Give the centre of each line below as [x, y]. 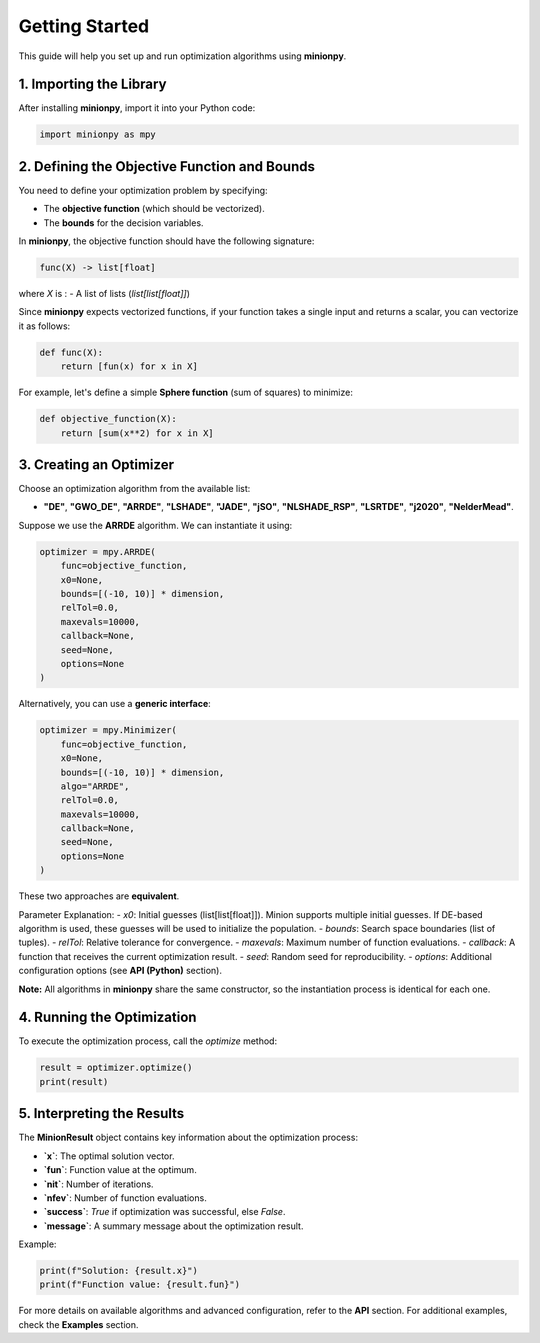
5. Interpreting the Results [101, 1113]
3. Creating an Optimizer [96, 464]
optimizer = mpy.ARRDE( [98, 551]
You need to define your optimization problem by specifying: [143, 190]
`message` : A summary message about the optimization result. [173, 1226]
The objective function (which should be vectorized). [154, 209]
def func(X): [71, 352]
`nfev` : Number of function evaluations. [125, 1197]
